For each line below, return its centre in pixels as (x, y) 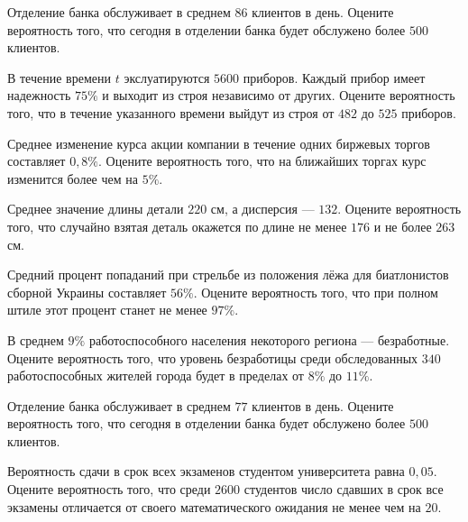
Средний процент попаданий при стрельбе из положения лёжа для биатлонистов (228, 275)
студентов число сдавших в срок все (344, 489)
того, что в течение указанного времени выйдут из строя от (171, 112)
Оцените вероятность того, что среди (109, 489)
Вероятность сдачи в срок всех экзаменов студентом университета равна (206, 471)
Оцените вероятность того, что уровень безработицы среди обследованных (213, 357)
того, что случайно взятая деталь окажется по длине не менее (177, 226)
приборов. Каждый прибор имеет (334, 77)
